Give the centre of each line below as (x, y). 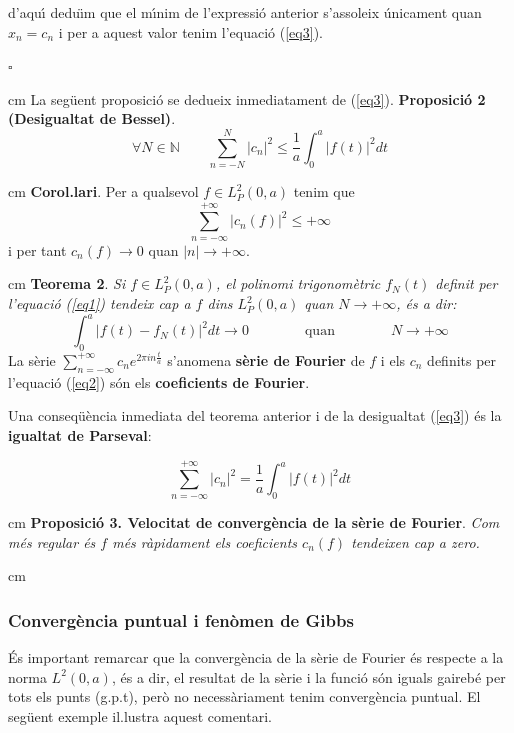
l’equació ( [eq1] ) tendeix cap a (99, 303)
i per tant (37, 249)
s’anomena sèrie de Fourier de (266, 359)
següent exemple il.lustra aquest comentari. (140, 715)
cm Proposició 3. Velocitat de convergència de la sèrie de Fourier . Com (254, 522)
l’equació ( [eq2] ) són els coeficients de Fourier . (159, 381)
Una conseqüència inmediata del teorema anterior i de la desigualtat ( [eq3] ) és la (255, 415)
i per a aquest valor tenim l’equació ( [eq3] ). (190, 31)
